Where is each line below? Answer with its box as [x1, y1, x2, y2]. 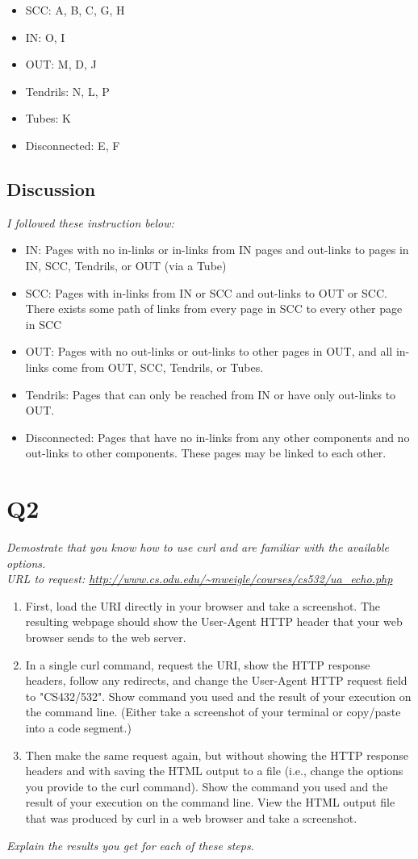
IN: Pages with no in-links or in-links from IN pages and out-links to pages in [25, 241, 409, 258]
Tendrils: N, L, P [25, 82, 110, 99]
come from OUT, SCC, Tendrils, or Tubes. [52, 358, 264, 375]
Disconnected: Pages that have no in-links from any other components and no [25, 428, 410, 445]
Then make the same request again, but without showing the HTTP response [25, 746, 409, 763]
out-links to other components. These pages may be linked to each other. [25, 444, 387, 461]
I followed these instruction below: [6, 214, 174, 231]
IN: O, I [25, 28, 65, 45]
